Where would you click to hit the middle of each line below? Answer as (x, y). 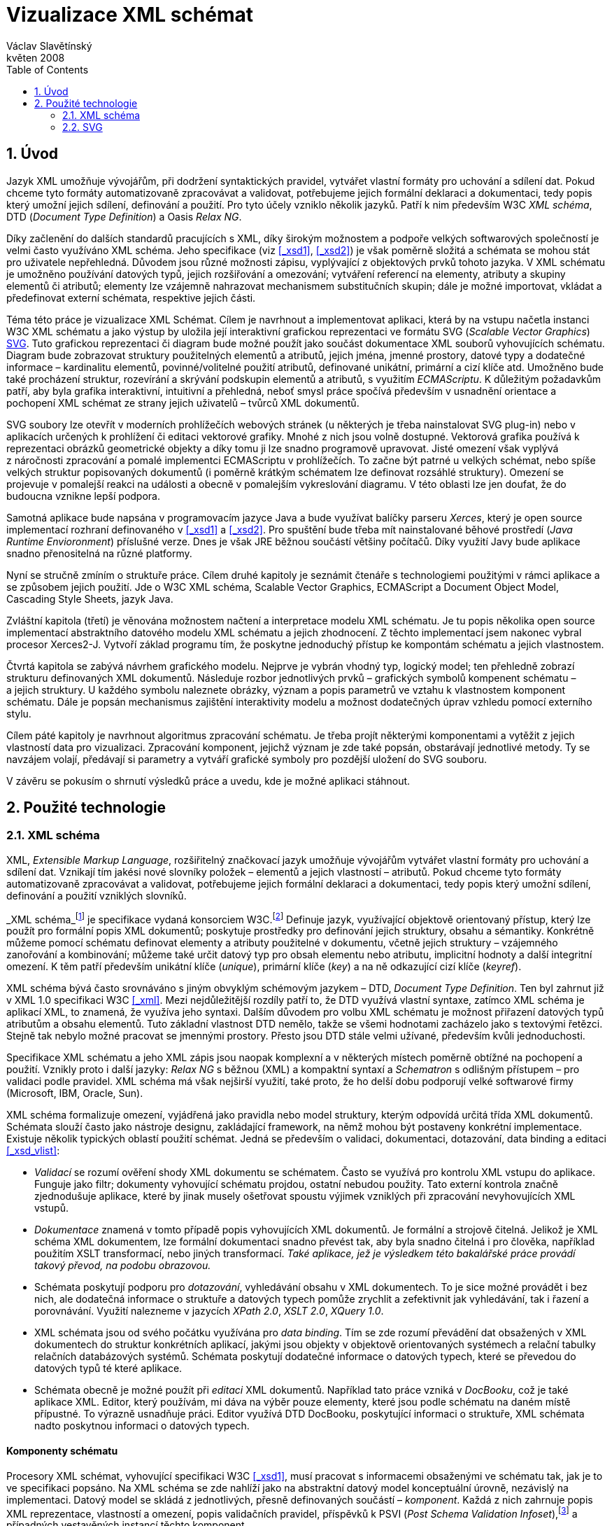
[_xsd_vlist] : (33, 1151)
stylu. (19, 713)
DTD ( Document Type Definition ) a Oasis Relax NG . (124, 216)
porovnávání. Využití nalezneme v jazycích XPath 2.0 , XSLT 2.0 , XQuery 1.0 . (209, 1311)
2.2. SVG (83, 127)
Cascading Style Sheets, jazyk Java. (90, 598)
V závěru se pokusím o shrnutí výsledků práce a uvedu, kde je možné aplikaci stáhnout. (208, 780)
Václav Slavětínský (49, 45)
